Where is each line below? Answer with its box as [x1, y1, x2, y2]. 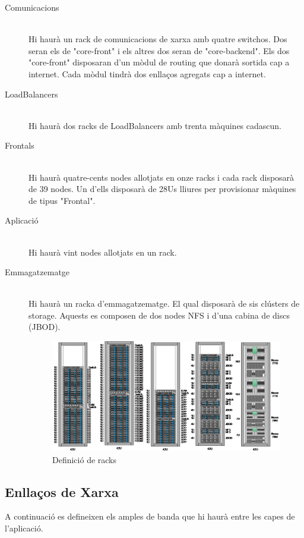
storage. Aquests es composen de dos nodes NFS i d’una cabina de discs [28, 309, 290, 321]
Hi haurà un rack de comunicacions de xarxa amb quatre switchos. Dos [28, 33, 287, 45]
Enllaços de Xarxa [5, 482, 119, 501]
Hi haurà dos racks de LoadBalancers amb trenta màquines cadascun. [28, 119, 281, 131]
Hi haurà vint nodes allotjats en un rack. [28, 246, 177, 258]
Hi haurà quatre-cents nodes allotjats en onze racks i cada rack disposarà [28, 171, 294, 183]
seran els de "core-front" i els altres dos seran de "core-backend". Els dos [28, 44, 290, 56]
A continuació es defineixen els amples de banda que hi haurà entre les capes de [5, 510, 295, 523]
